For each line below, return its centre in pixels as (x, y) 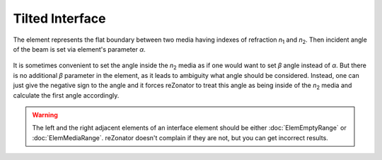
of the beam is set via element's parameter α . (80, 49)
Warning (45, 115)
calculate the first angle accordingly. (66, 95)
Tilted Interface (59, 18)
